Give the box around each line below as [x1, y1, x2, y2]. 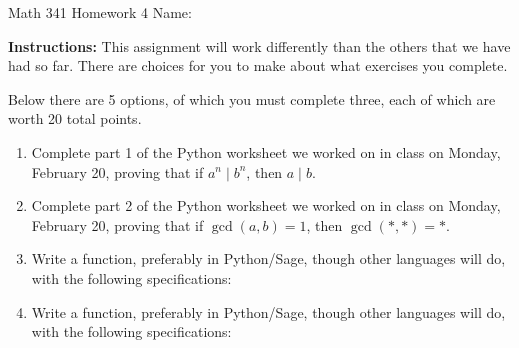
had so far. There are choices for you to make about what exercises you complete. [8, 55, 508, 76]
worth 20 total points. [8, 108, 142, 129]
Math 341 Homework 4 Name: [8, 2, 192, 22]
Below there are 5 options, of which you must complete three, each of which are [8, 88, 496, 109]
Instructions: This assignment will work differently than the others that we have [8, 35, 511, 56]
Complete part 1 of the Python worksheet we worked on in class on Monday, [31, 141, 501, 162]
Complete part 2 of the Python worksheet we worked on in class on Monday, [31, 195, 501, 216]
